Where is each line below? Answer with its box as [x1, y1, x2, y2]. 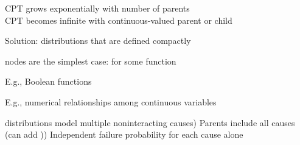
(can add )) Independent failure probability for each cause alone [5, 128, 243, 141]
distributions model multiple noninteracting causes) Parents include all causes [5, 116, 295, 129]
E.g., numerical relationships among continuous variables [5, 95, 217, 108]
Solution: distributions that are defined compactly [5, 34, 191, 47]
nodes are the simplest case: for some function [5, 54, 176, 67]
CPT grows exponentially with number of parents [5, 2, 190, 14]
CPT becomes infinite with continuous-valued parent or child [5, 13, 232, 26]
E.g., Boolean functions [5, 75, 92, 88]
